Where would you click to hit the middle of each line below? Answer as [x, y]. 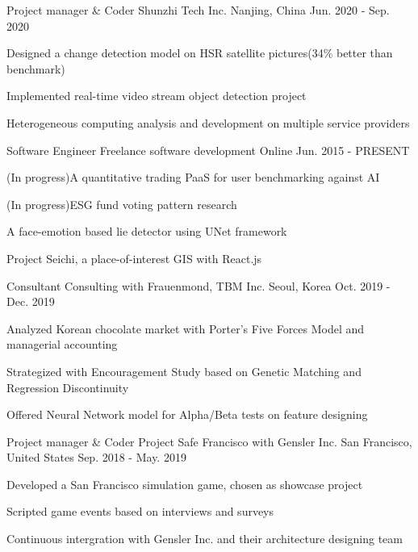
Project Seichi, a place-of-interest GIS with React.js [134, 258]
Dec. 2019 [31, 301]
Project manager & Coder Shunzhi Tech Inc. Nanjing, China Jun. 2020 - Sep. [198, 10]
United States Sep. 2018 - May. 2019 [96, 457]
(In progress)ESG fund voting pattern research [122, 204]
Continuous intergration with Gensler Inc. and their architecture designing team [205, 539]
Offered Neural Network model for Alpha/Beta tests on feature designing [187, 414]
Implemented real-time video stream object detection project [157, 96]
